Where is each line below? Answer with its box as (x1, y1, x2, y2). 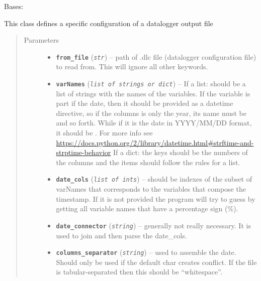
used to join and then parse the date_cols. (56, 230, 187, 240)
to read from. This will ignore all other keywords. (56, 61, 208, 72)
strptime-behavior (56, 147, 111, 158)
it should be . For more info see (56, 127, 153, 138)
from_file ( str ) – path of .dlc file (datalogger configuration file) (56, 51, 256, 62)
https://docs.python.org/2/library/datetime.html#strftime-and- (56, 137, 254, 148)
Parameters (24, 35, 59, 45)
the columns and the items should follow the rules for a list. (56, 157, 240, 167)
